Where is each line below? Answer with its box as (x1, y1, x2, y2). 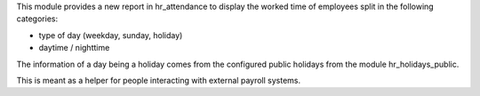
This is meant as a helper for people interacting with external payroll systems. (16, 75, 301, 85)
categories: (16, 13, 58, 24)
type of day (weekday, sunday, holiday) (38, 29, 183, 40)
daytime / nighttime (38, 43, 110, 53)
